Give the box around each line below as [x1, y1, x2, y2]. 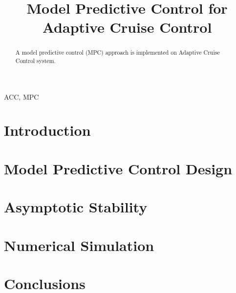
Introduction [4, 120, 91, 140]
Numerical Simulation [4, 235, 154, 255]
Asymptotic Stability [4, 197, 148, 217]
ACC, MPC [4, 91, 39, 102]
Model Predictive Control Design [4, 158, 233, 178]
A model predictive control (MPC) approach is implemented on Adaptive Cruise [15, 48, 220, 57]
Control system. [15, 57, 56, 65]
